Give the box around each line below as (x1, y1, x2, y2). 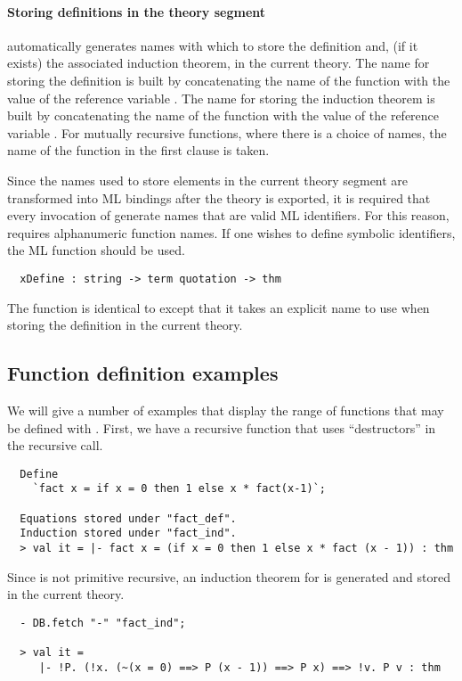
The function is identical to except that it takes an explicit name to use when (7, 298, 430, 316)
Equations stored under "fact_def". (20, 512, 237, 525)
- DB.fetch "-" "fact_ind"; (20, 616, 186, 629)
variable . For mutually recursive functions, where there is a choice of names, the (7, 123, 447, 142)
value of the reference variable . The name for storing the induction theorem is (7, 88, 435, 107)
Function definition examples (7, 359, 279, 387)
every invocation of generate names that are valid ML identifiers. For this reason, (7, 206, 450, 225)
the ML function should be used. (7, 241, 185, 259)
